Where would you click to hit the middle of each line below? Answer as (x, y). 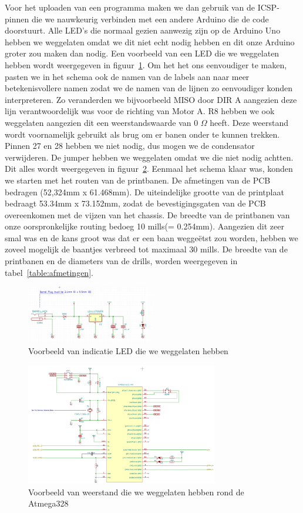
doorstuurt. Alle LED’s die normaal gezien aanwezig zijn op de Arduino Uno (143, 30)
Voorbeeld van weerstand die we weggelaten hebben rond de (136, 492)
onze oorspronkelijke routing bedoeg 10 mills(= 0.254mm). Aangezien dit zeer (144, 226)
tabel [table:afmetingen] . (49, 272)
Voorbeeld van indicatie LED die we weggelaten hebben (128, 351)
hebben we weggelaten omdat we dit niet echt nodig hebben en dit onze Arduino (150, 41)
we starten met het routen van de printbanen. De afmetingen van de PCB (138, 180)
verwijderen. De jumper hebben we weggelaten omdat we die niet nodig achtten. (149, 157)
